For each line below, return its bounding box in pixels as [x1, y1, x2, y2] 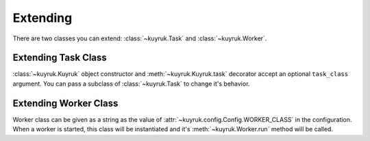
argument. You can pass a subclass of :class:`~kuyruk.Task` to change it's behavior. [12, 79, 250, 88]
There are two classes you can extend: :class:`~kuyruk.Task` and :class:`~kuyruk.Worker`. [12, 34, 267, 42]
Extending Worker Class [12, 97, 119, 109]
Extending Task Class [12, 52, 108, 64]
